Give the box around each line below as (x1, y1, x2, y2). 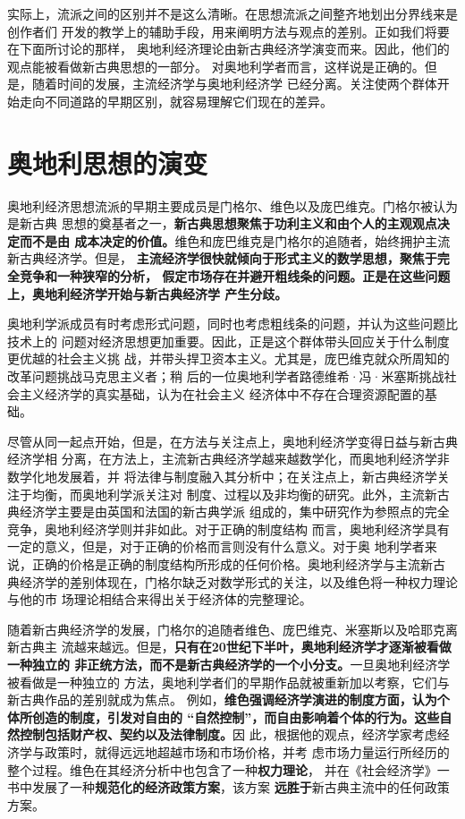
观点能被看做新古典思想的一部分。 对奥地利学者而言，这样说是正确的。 (7, 56, 425, 75)
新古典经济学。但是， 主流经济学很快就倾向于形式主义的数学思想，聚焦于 (7, 249, 437, 268)
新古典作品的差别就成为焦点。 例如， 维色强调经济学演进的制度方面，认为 (7, 690, 437, 709)
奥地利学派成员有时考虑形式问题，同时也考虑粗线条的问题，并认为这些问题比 (7, 314, 458, 333)
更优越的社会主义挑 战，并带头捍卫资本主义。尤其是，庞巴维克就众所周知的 (7, 349, 450, 368)
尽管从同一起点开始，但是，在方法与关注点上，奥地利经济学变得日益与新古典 (7, 431, 458, 450)
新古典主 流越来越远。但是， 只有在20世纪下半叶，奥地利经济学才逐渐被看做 (7, 637, 452, 656)
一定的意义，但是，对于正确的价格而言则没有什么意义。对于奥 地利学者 (7, 537, 425, 556)
